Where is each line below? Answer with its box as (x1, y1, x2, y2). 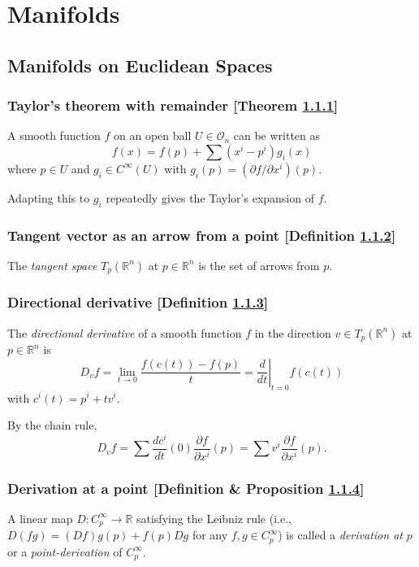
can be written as (233, 127, 321, 144)
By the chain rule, (7, 417, 97, 434)
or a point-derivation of (7, 543, 123, 560)
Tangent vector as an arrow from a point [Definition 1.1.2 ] (7, 225, 396, 245)
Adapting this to (7, 189, 90, 206)
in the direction (254, 324, 331, 341)
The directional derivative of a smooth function (7, 324, 242, 341)
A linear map (7, 509, 73, 526)
